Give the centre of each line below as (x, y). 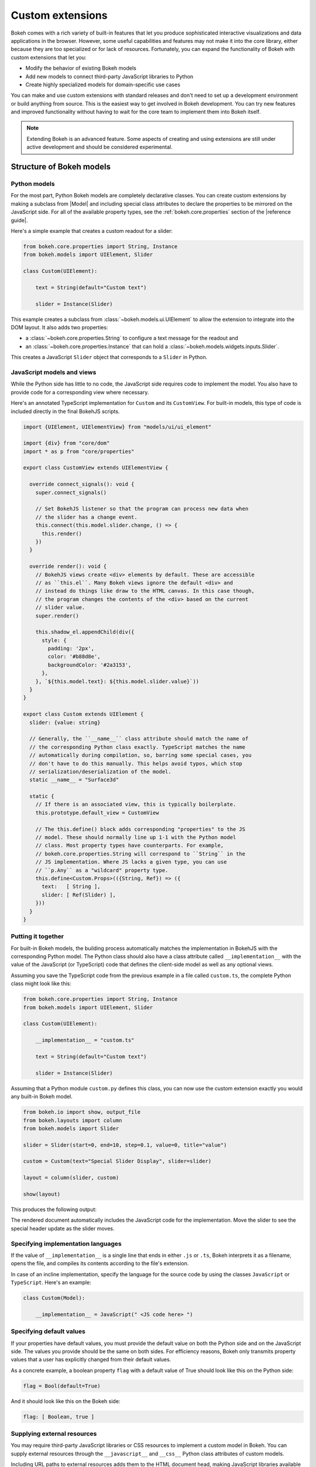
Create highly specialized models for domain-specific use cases (103, 84)
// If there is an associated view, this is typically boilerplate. (136, 805)
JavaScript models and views (54, 372)
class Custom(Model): (54, 1298)
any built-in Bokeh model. (42, 1097)
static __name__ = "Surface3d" (74, 780)
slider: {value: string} (65, 722)
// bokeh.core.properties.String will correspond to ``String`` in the (140, 854)
